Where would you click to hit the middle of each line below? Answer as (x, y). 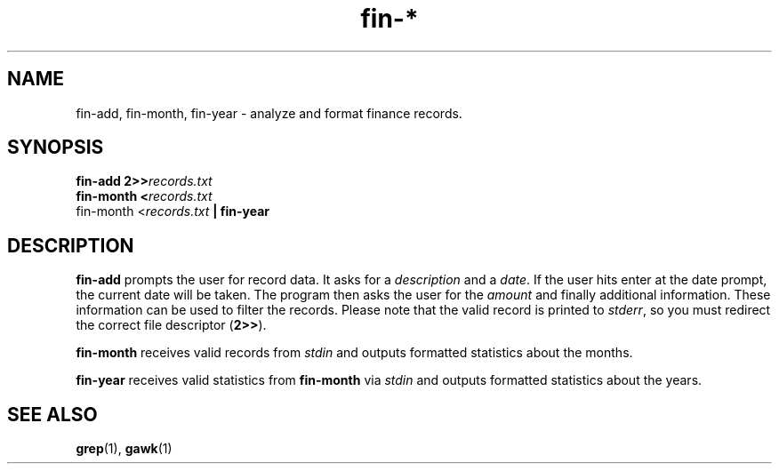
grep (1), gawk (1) (124, 449)
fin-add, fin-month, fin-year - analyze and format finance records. (269, 113)
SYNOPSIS (56, 148)
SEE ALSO (52, 414)
